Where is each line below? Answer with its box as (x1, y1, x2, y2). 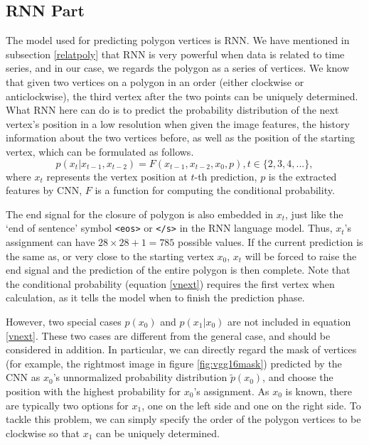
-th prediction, (194, 168, 257, 183)
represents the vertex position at (46, 168, 188, 183)
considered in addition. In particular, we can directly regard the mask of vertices (6, 342, 357, 357)
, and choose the (262, 370, 333, 385)
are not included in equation (228, 313, 351, 328)
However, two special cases (6, 313, 122, 328)
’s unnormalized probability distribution (53, 370, 228, 385)
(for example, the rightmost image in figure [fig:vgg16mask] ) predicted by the (6, 355, 342, 370)
